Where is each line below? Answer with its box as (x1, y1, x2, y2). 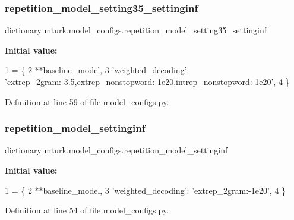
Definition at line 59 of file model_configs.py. (5, 95, 169, 108)
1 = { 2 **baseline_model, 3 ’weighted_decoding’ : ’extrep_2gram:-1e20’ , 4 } (5, 184, 286, 196)
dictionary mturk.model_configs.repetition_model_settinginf (5, 144, 228, 156)
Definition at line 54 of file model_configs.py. (5, 204, 169, 216)
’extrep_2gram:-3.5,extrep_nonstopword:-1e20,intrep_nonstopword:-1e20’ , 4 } (5, 76, 290, 87)
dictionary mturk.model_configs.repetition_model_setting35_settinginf (5, 24, 267, 36)
